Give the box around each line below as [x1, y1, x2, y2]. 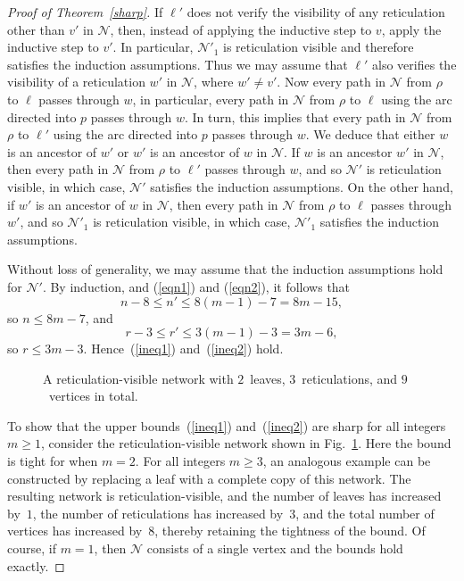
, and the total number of [295, 503, 435, 522]
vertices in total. [48, 386, 138, 405]
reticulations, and [302, 369, 398, 387]
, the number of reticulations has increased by [32, 503, 284, 522]
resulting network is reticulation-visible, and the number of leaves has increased [7, 486, 442, 505]
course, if [7, 539, 56, 558]
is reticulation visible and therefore [223, 37, 414, 56]
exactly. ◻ [7, 556, 65, 575]
